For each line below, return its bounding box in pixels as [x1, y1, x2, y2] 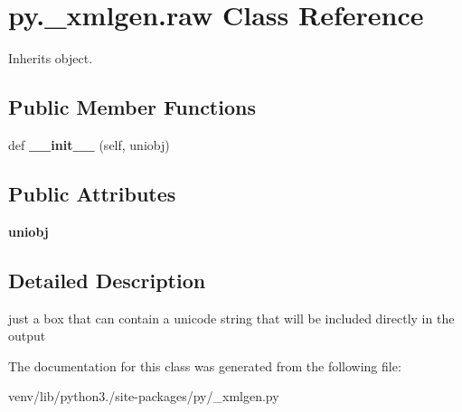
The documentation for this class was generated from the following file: [8, 356, 401, 375]
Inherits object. [8, 49, 93, 68]
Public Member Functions [8, 93, 256, 121]
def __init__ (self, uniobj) [8, 135, 170, 154]
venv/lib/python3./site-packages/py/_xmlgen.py [8, 387, 279, 406]
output [8, 326, 46, 345]
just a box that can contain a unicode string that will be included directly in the [8, 308, 455, 327]
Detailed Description [8, 266, 206, 294]
